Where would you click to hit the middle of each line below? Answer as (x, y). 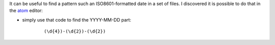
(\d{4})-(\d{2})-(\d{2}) (75, 31)
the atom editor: (26, 10)
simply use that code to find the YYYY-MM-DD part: (77, 19)
